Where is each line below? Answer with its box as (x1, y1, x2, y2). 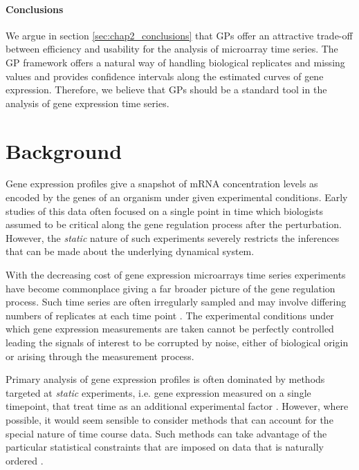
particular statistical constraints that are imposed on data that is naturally (6, 440, 324, 454)
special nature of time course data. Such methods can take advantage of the (6, 426, 327, 440)
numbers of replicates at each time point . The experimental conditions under (6, 308, 334, 322)
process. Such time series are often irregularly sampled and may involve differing (6, 294, 347, 309)
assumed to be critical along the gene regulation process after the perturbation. (6, 217, 342, 232)
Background (6, 136, 122, 164)
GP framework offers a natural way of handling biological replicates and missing (6, 55, 345, 69)
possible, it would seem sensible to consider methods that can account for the (6, 412, 333, 426)
